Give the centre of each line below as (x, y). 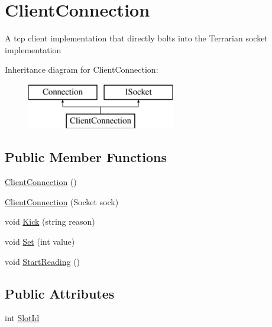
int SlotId (22, 318)
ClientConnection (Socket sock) (62, 201)
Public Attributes (60, 293)
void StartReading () (43, 261)
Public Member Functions (86, 157)
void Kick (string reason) (50, 221)
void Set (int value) (40, 242)
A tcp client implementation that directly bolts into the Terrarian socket (136, 38)
